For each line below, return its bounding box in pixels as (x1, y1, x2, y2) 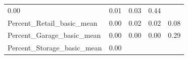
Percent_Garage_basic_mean (8, 30, 101, 40)
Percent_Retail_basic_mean (8, 17, 98, 28)
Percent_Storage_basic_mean (8, 42, 102, 53)
